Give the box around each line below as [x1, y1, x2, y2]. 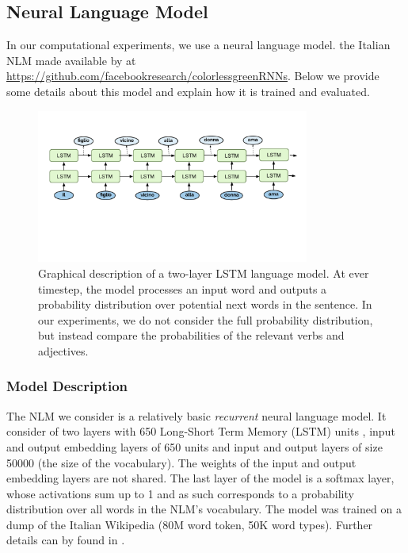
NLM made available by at [6, 52, 136, 68]
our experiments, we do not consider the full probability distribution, [38, 311, 373, 328]
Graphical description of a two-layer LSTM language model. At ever [38, 264, 369, 281]
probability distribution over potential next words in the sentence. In [38, 296, 372, 313]
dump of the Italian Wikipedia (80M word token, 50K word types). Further [6, 516, 373, 532]
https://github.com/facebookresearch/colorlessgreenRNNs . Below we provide [6, 67, 379, 84]
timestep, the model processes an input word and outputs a [38, 280, 327, 297]
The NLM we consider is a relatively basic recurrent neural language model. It [6, 407, 387, 424]
